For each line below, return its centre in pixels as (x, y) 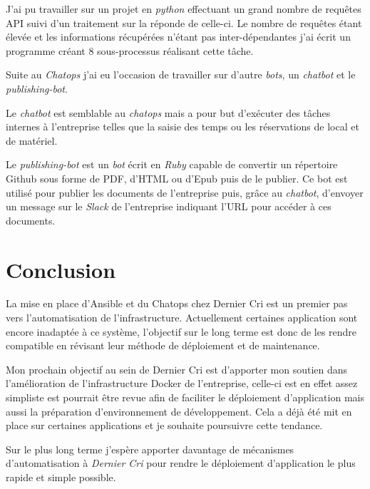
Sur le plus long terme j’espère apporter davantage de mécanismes (150, 449)
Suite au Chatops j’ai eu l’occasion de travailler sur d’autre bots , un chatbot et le (181, 74)
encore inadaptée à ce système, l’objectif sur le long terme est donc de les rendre (181, 331)
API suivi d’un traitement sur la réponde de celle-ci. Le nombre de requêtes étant (184, 22)
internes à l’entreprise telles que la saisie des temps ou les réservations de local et (183, 127)
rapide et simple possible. (61, 477)
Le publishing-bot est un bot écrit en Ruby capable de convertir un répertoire (172, 164)
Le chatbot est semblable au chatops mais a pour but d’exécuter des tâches (168, 112)
